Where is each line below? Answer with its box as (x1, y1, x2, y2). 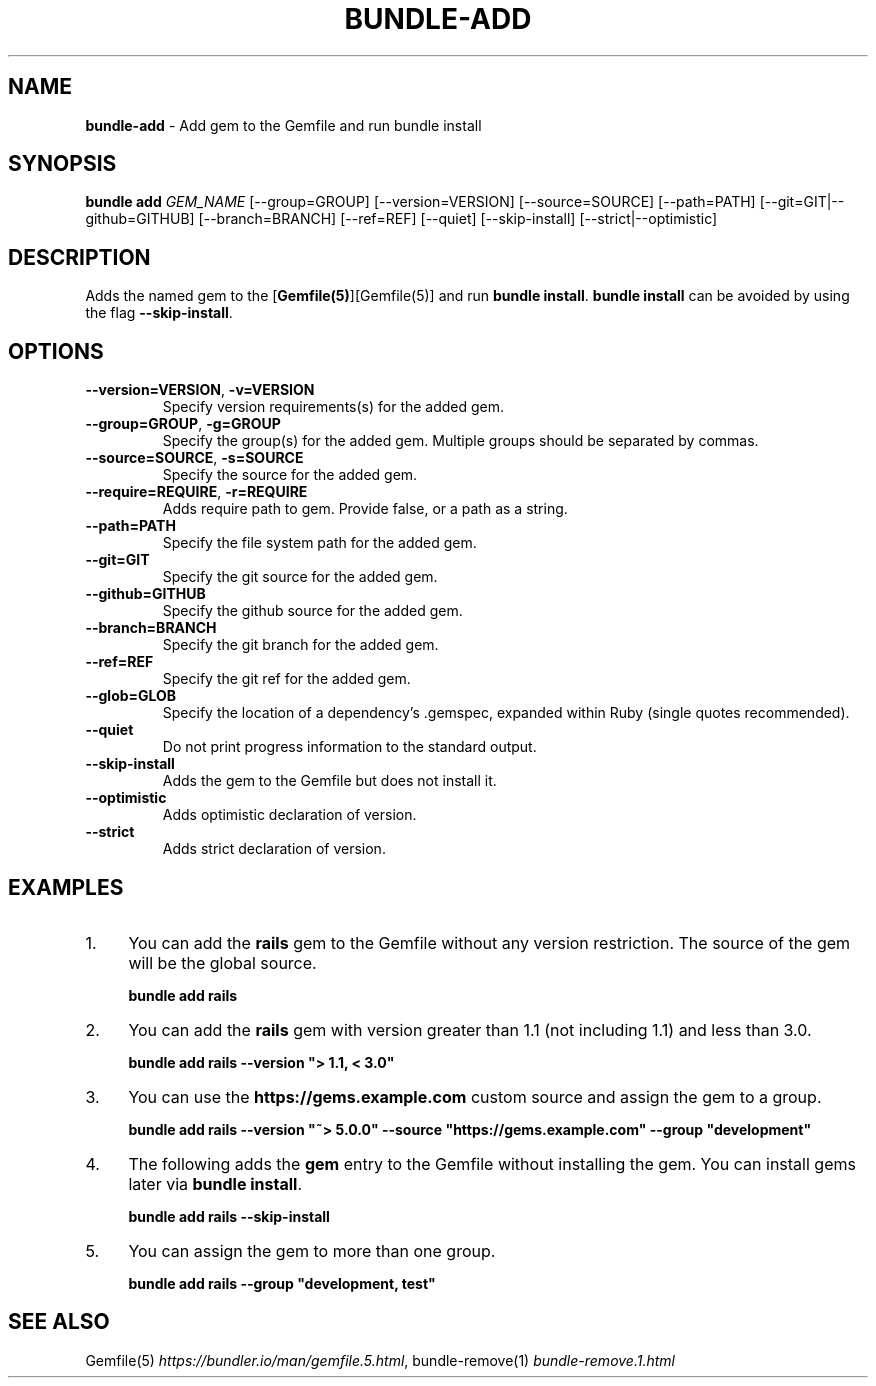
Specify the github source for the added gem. (162, 602, 463, 620)
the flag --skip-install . (85, 304, 233, 322)
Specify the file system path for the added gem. (162, 534, 477, 552)
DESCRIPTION (8, 244, 151, 270)
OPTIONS (8, 338, 104, 364)
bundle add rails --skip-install (128, 1207, 330, 1225)
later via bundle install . (128, 1173, 303, 1194)
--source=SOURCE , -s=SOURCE (85, 449, 304, 467)
